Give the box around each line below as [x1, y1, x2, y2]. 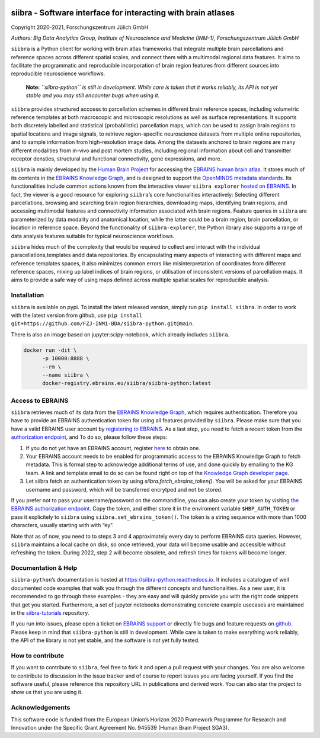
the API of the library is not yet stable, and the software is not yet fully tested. [11, 637, 200, 644]
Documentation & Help [11, 564, 78, 572]
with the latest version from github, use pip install [11, 312, 142, 319]
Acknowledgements [11, 704, 71, 712]
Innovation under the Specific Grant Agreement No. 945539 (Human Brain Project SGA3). [11, 724, 229, 731]
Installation [11, 291, 44, 299]
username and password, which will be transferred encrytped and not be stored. [25, 486, 223, 493]
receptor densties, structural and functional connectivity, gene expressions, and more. [11, 155, 222, 162]
